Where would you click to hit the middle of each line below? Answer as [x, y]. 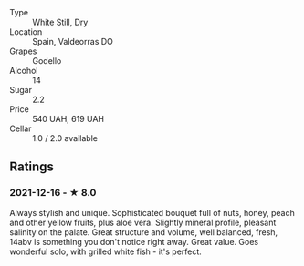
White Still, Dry [60, 22]
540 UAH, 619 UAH [68, 119]
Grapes [23, 51]
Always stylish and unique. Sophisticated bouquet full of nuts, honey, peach [152, 212]
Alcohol [24, 71]
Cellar [21, 128]
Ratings [32, 167]
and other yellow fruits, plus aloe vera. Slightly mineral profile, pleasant [143, 222]
